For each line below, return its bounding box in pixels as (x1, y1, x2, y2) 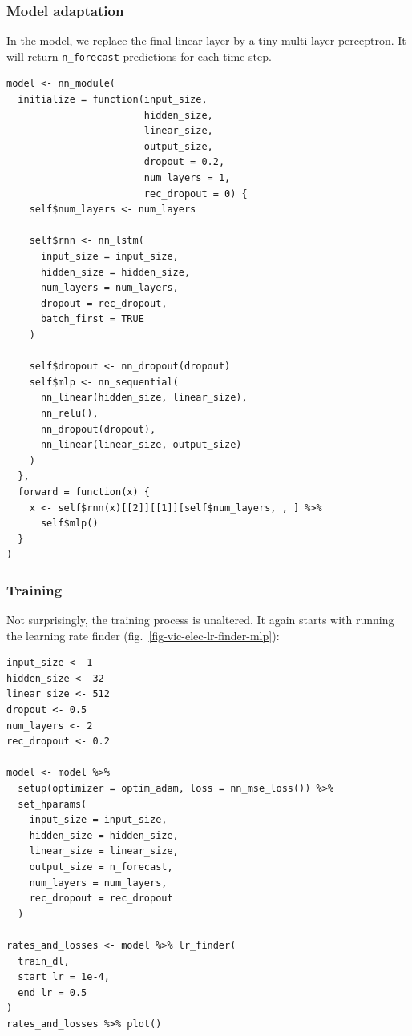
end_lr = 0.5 (18, 986, 87, 998)
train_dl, (18, 955, 70, 967)
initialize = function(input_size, (18, 94, 208, 106)
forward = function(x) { (18, 486, 150, 498)
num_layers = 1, (143, 172, 231, 184)
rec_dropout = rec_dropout (29, 893, 173, 905)
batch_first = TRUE (40, 313, 144, 325)
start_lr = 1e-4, (18, 971, 110, 983)
